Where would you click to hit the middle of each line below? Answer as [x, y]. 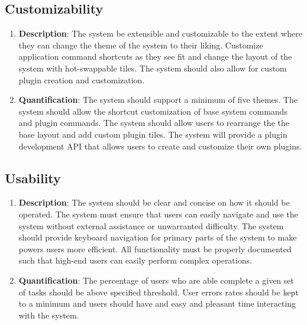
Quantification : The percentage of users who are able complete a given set [156, 280]
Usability [33, 178]
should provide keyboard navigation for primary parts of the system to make [158, 237]
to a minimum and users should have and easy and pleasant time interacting [157, 303]
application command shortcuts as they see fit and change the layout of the [155, 56]
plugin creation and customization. [82, 79]
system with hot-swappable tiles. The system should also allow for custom [153, 68]
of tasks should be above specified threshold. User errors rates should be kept [159, 292]
